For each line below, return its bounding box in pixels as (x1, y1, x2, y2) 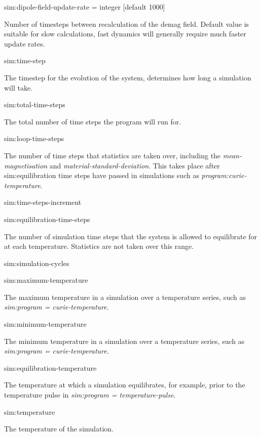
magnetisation (4, 160, 48, 170)
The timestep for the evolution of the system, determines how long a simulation (4, 72, 251, 82)
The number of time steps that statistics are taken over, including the (4, 150, 221, 160)
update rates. (4, 38, 45, 49)
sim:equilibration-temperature (4, 362, 97, 373)
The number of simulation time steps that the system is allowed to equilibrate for (4, 231, 257, 241)
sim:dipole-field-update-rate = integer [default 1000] (4, 2, 165, 12)
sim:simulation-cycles (4, 257, 69, 268)
